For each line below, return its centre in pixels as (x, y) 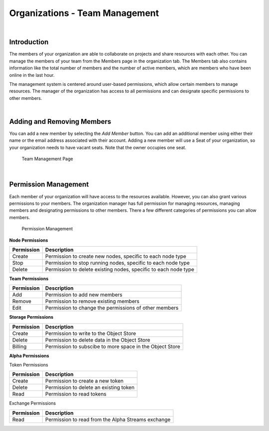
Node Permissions (29, 240)
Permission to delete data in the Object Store (98, 340)
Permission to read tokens (76, 394)
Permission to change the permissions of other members (112, 308)
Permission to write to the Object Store (91, 333)
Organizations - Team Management (84, 13)
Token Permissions (29, 365)
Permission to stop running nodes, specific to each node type (117, 263)
